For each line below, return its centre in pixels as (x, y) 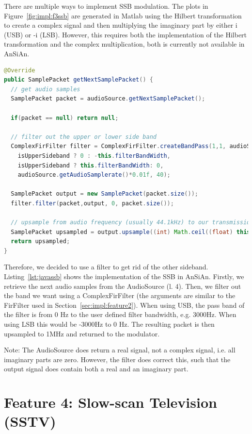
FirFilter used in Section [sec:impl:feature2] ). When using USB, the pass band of (124, 305)
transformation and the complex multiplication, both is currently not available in (124, 44)
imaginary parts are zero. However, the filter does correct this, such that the (117, 359)
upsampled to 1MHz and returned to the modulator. (82, 333)
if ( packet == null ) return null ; (65, 118)
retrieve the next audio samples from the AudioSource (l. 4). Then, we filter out (123, 286)
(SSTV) (30, 421)
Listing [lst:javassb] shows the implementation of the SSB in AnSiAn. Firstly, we (124, 276)
